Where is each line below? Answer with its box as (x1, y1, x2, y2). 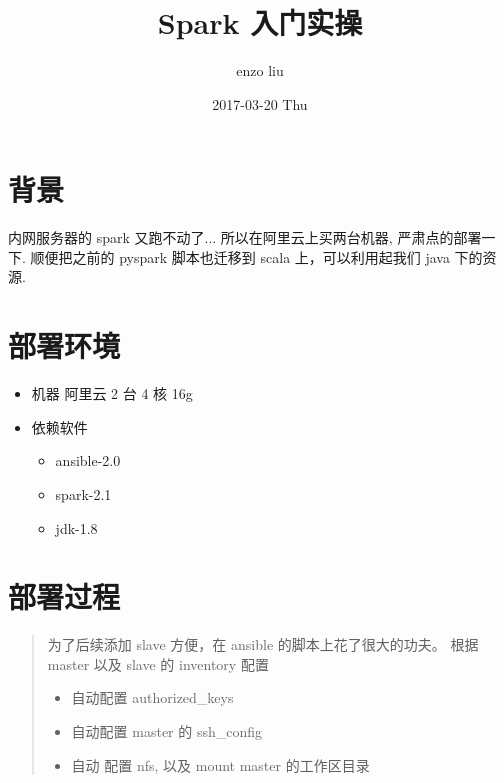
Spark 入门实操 (157, 2, 363, 43)
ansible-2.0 (55, 450, 121, 471)
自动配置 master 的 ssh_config (71, 721, 263, 742)
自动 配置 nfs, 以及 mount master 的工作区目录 (71, 754, 370, 775)
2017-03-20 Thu (212, 93, 308, 114)
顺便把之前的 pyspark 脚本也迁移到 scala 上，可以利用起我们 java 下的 (30, 246, 483, 267)
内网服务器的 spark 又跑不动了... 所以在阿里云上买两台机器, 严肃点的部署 (8, 227, 482, 248)
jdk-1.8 (55, 517, 98, 538)
